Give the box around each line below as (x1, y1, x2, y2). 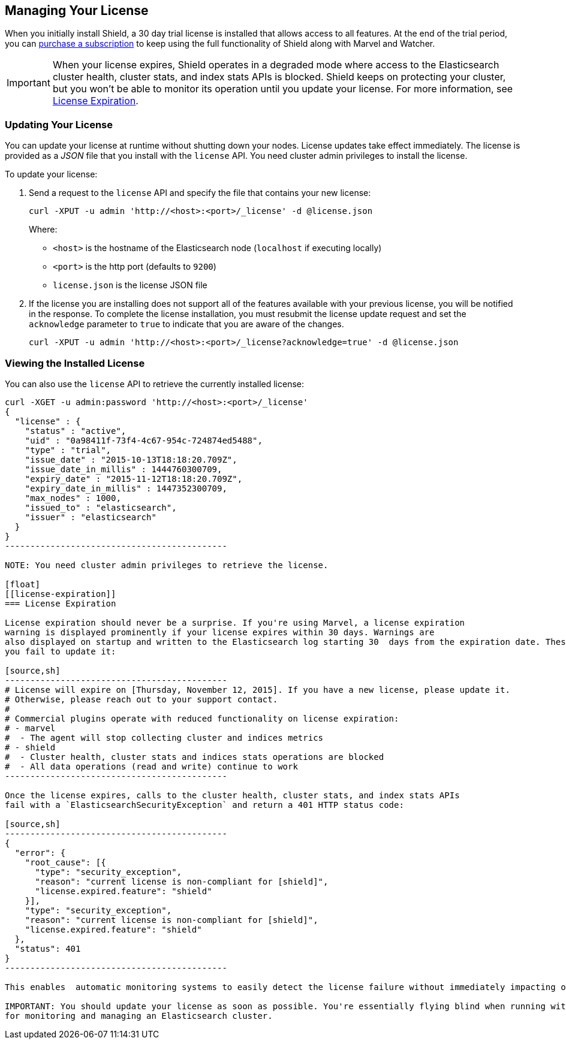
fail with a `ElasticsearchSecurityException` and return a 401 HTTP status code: (5, 799, 404, 810)
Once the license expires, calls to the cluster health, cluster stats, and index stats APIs (5, 790, 460, 800)
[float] (5, 579, 41, 589)
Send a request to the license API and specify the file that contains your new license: (29, 188, 371, 198)
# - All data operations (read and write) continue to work (5, 761, 298, 771)
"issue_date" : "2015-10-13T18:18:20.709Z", (25, 454, 237, 464)
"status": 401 (14, 943, 81, 954)
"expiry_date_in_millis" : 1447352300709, (25, 483, 227, 493)
